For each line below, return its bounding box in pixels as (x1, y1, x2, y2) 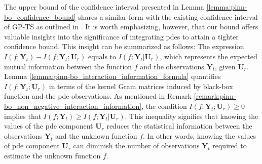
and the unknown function (55, 130, 137, 141)
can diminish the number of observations (73, 140, 200, 151)
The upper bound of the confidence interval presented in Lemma (4, 2, 204, 12)
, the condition (141, 100, 187, 111)
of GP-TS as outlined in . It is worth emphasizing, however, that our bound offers (4, 21, 258, 32)
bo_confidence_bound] (4, 11, 76, 22)
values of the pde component (4, 120, 93, 131)
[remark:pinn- (194, 91, 236, 101)
